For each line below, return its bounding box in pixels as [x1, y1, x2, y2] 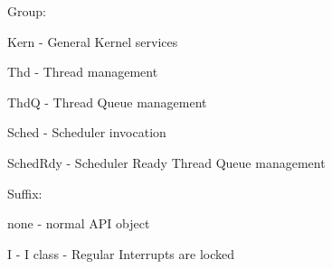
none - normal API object [7, 214, 150, 233]
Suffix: [7, 183, 43, 202]
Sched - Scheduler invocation [7, 123, 166, 142]
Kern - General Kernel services [7, 32, 178, 51]
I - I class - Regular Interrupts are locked [7, 244, 234, 263]
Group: [7, 2, 46, 20]
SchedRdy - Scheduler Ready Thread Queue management [7, 153, 326, 172]
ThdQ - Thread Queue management [7, 92, 207, 111]
